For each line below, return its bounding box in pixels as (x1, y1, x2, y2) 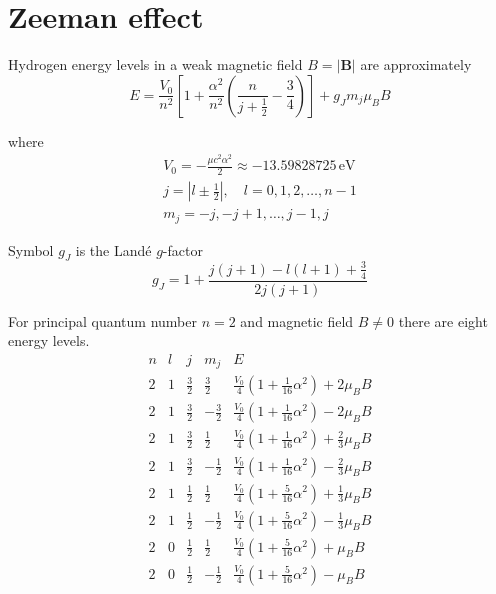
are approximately (360, 54, 472, 75)
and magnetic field (240, 310, 354, 331)
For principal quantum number (8, 310, 197, 331)
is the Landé (75, 239, 152, 260)
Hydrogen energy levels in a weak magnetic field (8, 54, 303, 75)
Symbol (8, 239, 54, 260)
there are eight (398, 310, 488, 331)
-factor (162, 239, 203, 260)
